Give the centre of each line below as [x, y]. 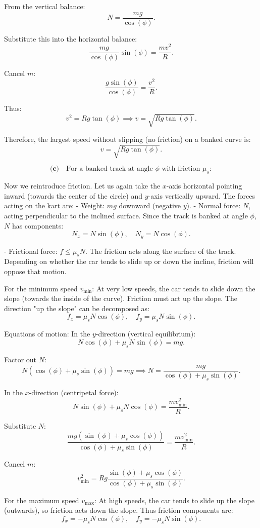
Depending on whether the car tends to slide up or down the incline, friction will [129, 261]
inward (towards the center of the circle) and [73, 195]
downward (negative [150, 205]
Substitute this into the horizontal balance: [71, 38]
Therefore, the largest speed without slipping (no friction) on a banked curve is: [127, 139]
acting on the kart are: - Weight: [55, 205]
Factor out [20, 359]
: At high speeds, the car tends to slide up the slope [174, 500]
